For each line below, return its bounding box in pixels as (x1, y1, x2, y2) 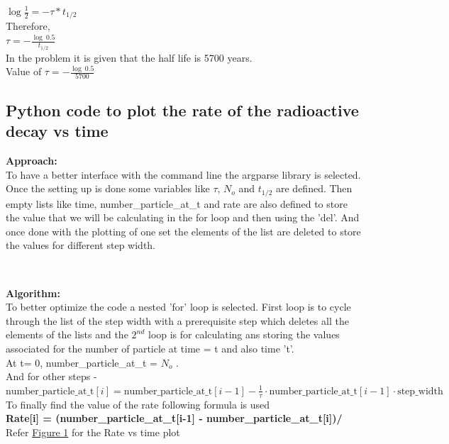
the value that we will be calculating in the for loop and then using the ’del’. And (6, 210, 360, 225)
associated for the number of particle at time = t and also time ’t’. (6, 341, 294, 355)
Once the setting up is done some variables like (6, 181, 210, 196)
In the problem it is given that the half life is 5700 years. (6, 50, 253, 65)
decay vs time (6, 120, 109, 142)
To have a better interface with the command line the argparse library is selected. (6, 167, 361, 182)
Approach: (6, 153, 57, 168)
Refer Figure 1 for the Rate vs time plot (6, 424, 180, 439)
